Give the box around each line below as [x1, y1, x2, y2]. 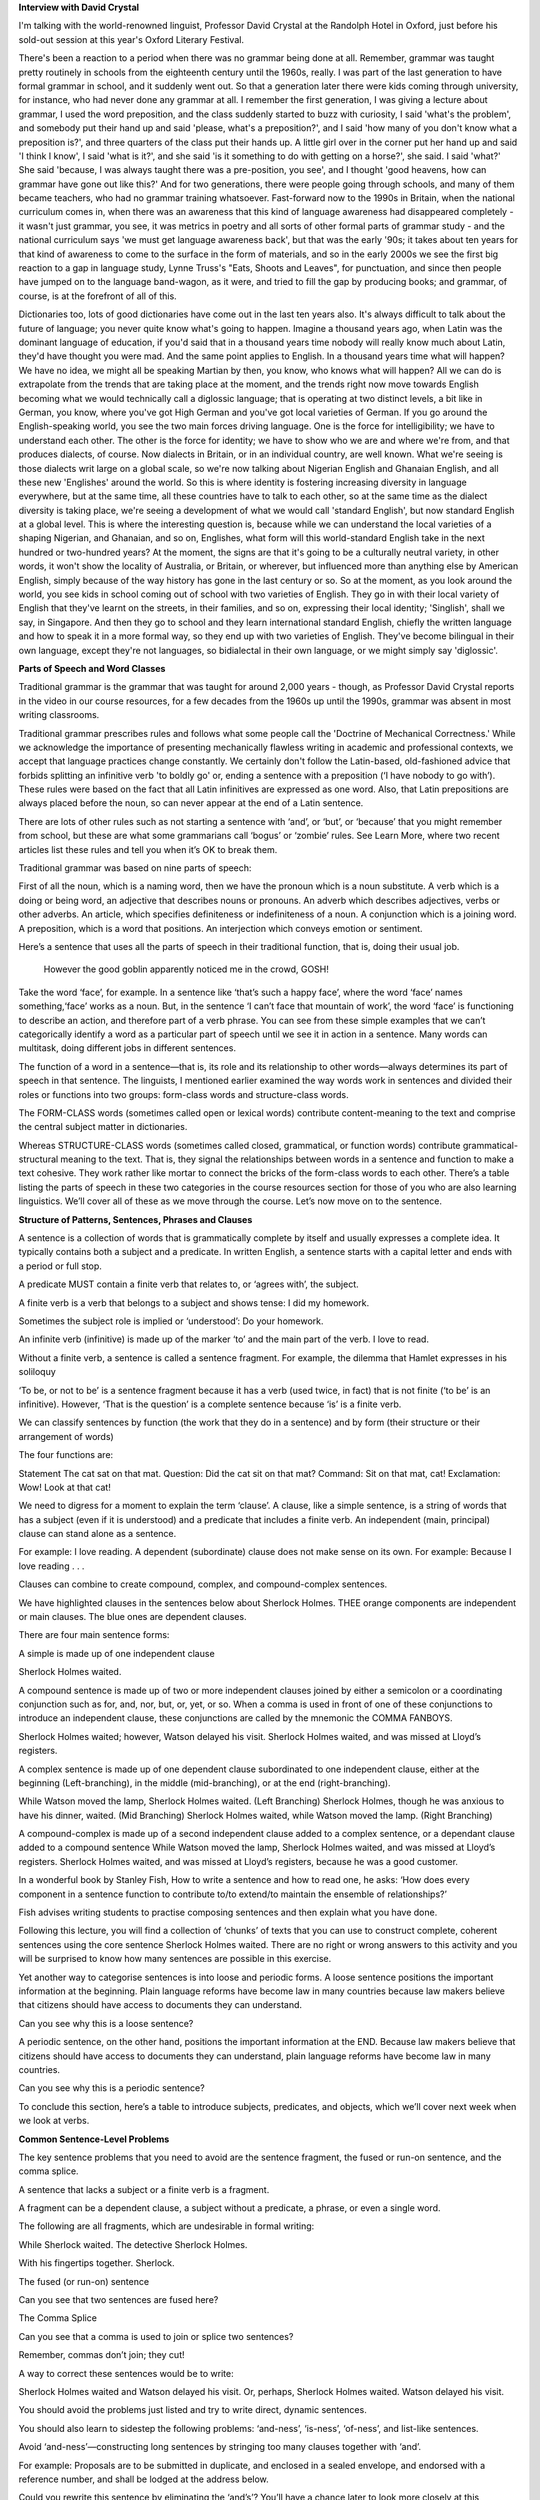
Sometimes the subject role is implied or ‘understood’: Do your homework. [18, 1315, 324, 1327]
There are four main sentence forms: [18, 1629, 170, 1641]
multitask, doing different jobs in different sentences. [18, 1042, 237, 1054]
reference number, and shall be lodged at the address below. [18, 2473, 269, 2485]
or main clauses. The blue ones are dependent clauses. [18, 1611, 247, 1623]
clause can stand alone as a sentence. [18, 1528, 177, 1540]
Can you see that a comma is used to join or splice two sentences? [18, 2330, 294, 2342]
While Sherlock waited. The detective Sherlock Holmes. [18, 2238, 248, 2250]
